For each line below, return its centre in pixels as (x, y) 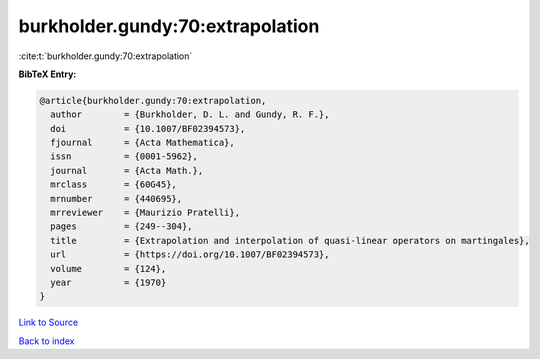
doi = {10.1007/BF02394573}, (148, 128)
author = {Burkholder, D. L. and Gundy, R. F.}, (190, 114)
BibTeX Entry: (47, 74)
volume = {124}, (108, 268)
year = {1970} (108, 282)
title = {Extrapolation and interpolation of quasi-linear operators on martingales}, (290, 240)
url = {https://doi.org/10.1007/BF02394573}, (190, 254)
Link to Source (48, 322)
